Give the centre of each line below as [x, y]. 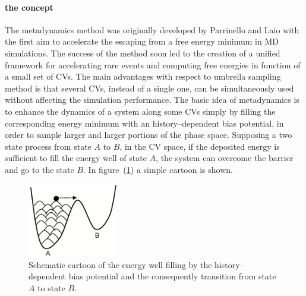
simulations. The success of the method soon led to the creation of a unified [143, 53]
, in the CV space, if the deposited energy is [200, 146]
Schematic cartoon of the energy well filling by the [120, 264]
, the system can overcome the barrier [225, 158]
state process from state [48, 146]
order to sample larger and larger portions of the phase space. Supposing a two [149, 135]
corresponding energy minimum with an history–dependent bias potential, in [144, 123]
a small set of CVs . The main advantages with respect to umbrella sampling [143, 76]
